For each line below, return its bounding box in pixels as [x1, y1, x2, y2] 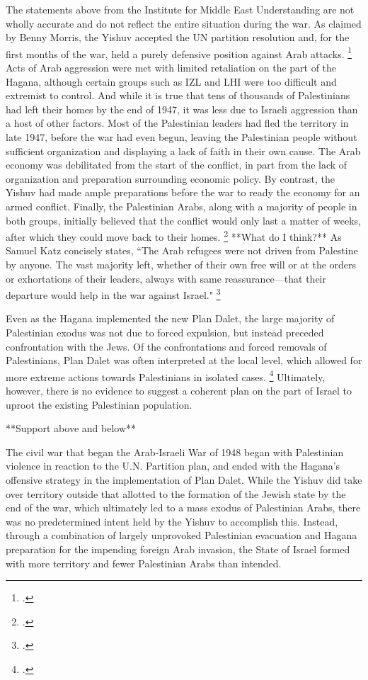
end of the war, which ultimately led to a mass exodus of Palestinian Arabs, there [6, 500, 361, 515]
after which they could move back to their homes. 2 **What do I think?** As [6, 227, 342, 244]
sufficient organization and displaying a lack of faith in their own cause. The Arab [6, 143, 361, 158]
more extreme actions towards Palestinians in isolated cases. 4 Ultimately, [6, 367, 326, 384]
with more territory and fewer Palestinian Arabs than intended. [6, 555, 282, 570]
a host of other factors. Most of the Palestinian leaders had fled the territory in [6, 115, 349, 130]
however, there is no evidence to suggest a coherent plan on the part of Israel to [6, 383, 352, 398]
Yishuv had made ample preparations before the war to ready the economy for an [6, 185, 360, 200]
